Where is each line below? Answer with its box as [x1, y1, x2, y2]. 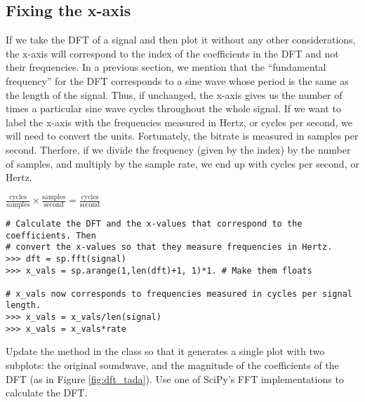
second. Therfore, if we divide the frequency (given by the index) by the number [6, 142, 351, 156]
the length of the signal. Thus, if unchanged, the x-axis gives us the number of [6, 87, 343, 102]
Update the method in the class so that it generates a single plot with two [6, 344, 325, 359]
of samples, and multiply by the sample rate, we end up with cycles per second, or [6, 156, 359, 170]
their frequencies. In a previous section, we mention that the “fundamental [6, 60, 326, 74]
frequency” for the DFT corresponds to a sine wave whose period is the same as [6, 73, 349, 88]
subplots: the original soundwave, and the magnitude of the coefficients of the [6, 358, 339, 373]
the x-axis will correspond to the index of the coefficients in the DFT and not [6, 46, 339, 60]
